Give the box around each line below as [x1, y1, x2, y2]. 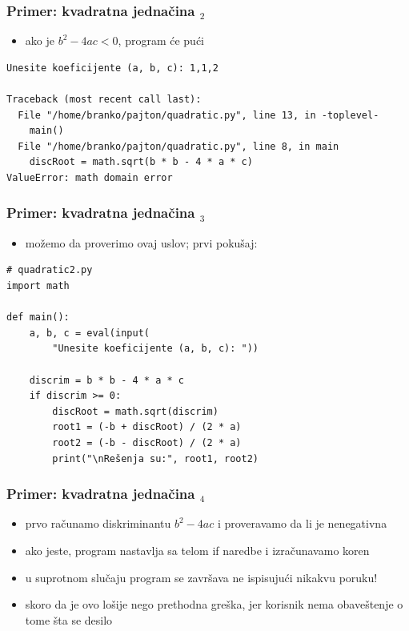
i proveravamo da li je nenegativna [217, 515, 387, 532]
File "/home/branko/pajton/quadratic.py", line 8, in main [18, 140, 339, 152]
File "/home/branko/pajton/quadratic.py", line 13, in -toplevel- [18, 109, 379, 121]
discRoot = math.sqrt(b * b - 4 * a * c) [29, 156, 253, 168]
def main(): [6, 311, 70, 324]
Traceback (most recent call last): [6, 94, 202, 105]
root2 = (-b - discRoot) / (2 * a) [52, 436, 242, 448]
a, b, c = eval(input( [29, 327, 150, 339]
